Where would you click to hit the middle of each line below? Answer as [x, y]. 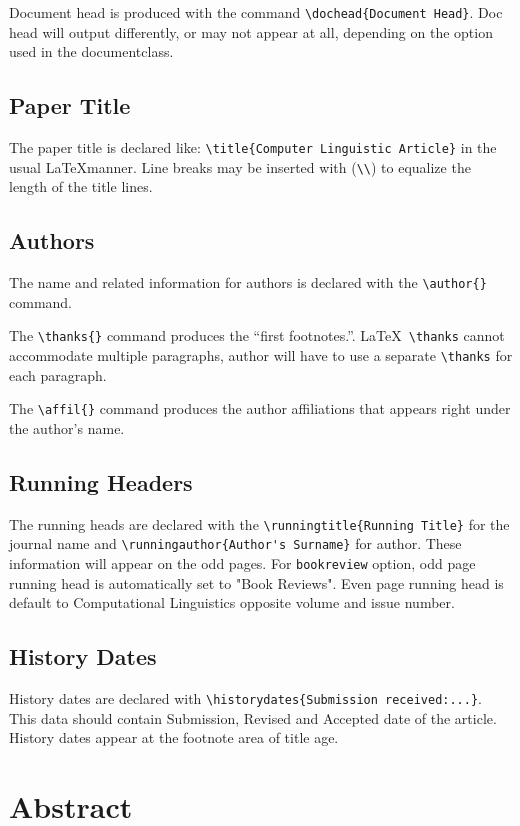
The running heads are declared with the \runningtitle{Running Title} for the [259, 523]
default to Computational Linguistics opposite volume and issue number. [232, 602]
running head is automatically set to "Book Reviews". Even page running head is [256, 582]
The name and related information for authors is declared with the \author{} [248, 282]
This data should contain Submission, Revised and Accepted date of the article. [253, 717]
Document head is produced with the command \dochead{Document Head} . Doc [256, 12]
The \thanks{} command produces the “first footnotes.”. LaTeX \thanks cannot [257, 335]
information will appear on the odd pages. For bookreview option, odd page [242, 563]
